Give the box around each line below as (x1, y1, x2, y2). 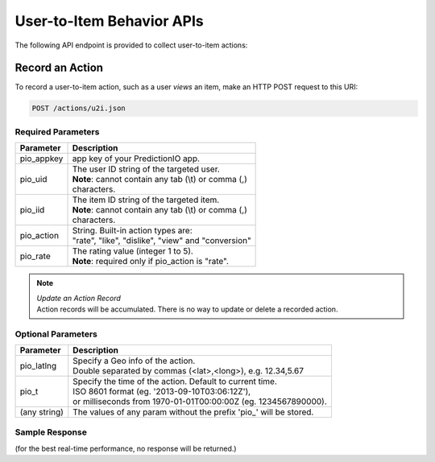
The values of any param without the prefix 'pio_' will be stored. (72, 406, 314, 418)
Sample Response (14, 427, 88, 438)
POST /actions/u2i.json (31, 104, 126, 113)
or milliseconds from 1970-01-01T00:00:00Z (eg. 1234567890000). (72, 396, 328, 407)
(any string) (19, 406, 64, 418)
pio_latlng (19, 361, 57, 372)
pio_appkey (19, 153, 64, 164)
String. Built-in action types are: (72, 225, 193, 237)
